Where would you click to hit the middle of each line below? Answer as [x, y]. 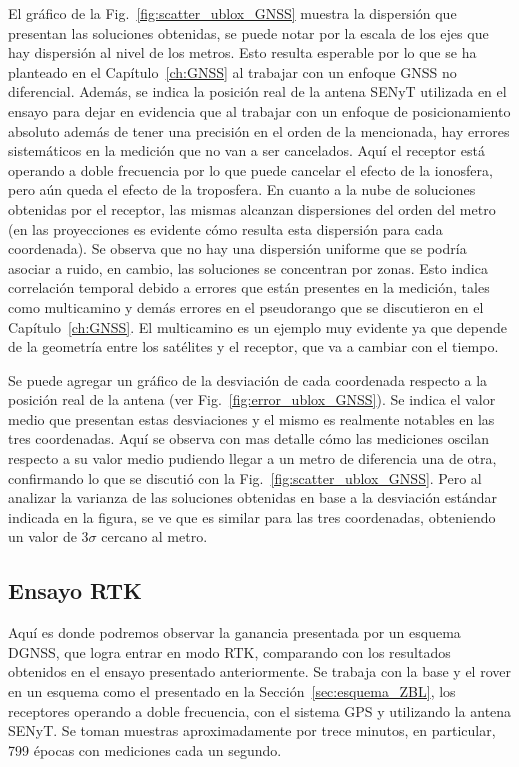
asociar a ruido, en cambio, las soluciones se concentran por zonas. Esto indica [248, 267]
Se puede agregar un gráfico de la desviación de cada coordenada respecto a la [248, 379]
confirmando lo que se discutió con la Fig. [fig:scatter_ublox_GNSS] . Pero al [245, 477]
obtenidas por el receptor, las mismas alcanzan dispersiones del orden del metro [252, 208]
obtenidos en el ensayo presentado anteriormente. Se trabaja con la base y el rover [259, 671]
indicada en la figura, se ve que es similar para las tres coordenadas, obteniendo [252, 516]
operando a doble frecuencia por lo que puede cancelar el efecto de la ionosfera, [250, 169]
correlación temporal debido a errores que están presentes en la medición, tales [249, 287]
